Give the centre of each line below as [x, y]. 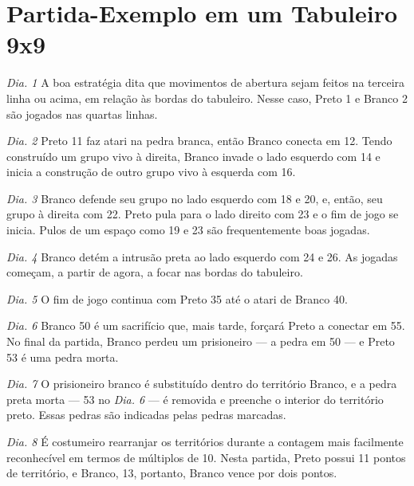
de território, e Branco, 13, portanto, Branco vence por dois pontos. [172, 473]
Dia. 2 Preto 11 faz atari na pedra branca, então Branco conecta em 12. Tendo [199, 141]
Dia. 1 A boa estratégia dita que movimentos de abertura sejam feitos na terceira [206, 82]
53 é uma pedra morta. [63, 357]
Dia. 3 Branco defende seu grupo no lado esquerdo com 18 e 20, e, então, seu [195, 198]
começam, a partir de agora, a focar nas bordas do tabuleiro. [155, 272]
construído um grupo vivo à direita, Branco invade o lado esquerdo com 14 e [193, 156]
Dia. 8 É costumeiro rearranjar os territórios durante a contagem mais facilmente [205, 441]
